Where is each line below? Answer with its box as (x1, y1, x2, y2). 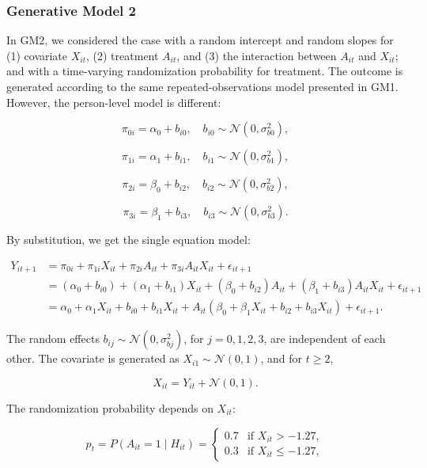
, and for (260, 350, 303, 367)
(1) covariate (6, 47, 68, 63)
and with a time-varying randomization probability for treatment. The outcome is (6, 63, 403, 79)
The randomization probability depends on (6, 399, 213, 416)
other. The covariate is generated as (6, 350, 179, 367)
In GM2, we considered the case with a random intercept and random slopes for (6, 32, 394, 48)
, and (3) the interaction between (176, 47, 337, 63)
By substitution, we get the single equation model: (6, 231, 251, 248)
